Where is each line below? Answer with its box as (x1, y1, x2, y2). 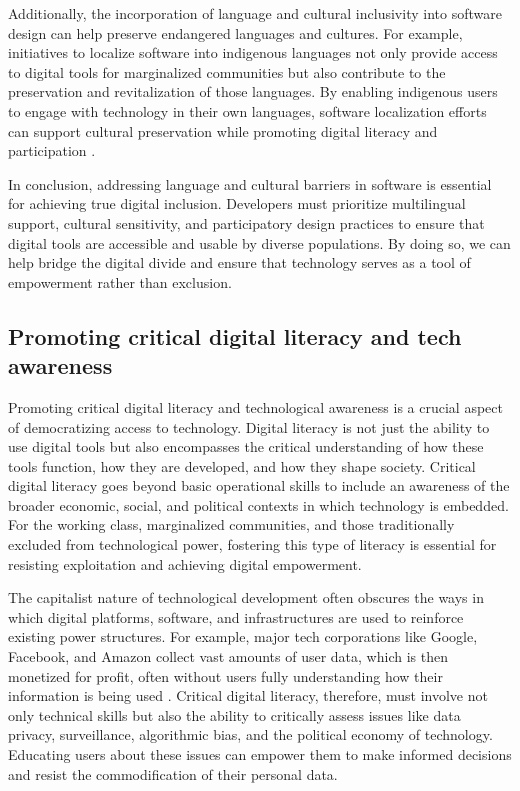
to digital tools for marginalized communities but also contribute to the (8, 61, 446, 82)
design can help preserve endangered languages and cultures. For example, (8, 22, 463, 43)
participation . (8, 140, 96, 161)
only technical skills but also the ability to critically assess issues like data (8, 704, 461, 725)
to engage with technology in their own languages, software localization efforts (8, 100, 487, 121)
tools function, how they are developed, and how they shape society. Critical (8, 455, 476, 476)
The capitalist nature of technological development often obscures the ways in (8, 587, 484, 608)
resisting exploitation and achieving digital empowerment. (8, 553, 362, 574)
